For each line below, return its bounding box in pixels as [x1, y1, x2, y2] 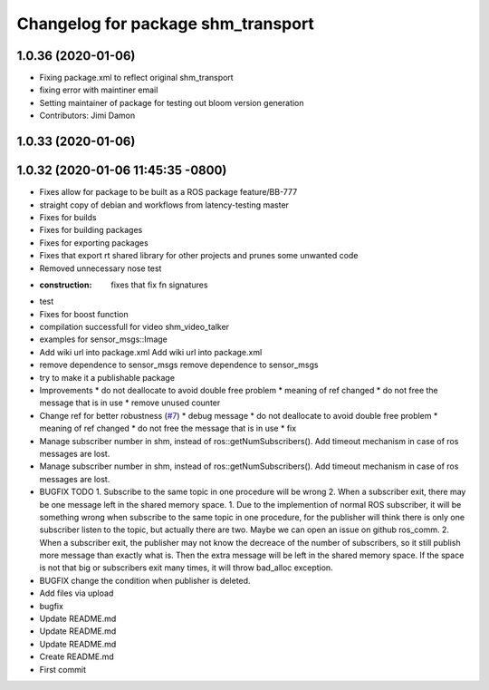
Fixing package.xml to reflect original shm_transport [39, 73, 235, 83]
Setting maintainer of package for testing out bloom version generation [39, 97, 304, 108]
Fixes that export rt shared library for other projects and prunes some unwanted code [39, 250, 359, 261]
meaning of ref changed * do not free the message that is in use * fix [39, 423, 297, 434]
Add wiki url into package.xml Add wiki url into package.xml [39, 346, 263, 357]
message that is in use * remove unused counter [39, 397, 221, 408]
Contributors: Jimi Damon [39, 110, 136, 121]
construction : [39, 279, 92, 290]
